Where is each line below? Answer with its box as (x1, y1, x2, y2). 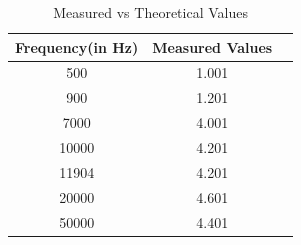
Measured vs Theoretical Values (53, 2, 248, 22)
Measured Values (152, 36, 273, 57)
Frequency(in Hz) (15, 36, 139, 57)
